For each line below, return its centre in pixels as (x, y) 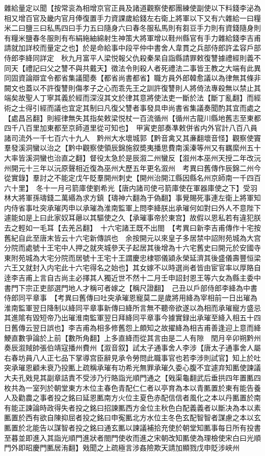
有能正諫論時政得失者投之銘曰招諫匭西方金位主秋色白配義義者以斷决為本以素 (132, 407)
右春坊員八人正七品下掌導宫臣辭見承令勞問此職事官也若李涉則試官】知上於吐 (132, 357)
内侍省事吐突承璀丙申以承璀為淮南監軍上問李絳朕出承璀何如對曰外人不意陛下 (132, 207)
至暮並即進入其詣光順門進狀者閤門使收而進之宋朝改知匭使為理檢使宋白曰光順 (132, 437)
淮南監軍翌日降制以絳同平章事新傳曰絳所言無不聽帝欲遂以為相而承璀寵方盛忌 (132, 307)
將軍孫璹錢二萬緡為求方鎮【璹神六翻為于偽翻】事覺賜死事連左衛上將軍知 (139, 198)
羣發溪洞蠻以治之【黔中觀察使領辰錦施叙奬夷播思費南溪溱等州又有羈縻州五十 (132, 148)
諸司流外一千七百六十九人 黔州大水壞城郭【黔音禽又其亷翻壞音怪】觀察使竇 (132, 137)
